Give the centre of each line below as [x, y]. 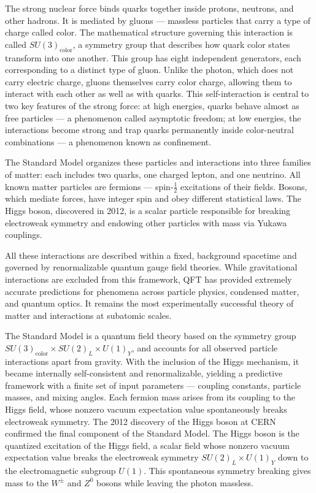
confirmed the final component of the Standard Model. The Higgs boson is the [152, 433]
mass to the [27, 482]
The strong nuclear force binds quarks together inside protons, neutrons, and [149, 8]
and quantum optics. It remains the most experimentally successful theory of [149, 303]
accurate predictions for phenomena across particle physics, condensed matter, [152, 291]
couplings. [24, 235]
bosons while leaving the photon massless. [175, 482]
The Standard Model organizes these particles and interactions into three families [158, 162]
